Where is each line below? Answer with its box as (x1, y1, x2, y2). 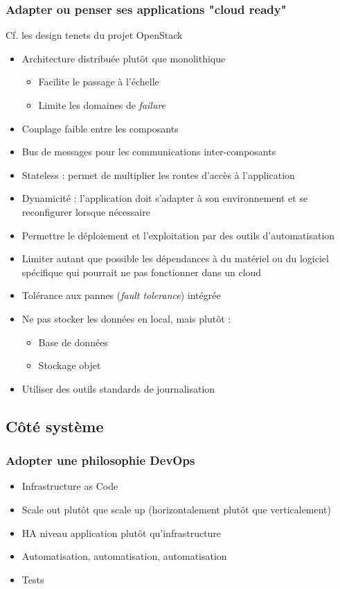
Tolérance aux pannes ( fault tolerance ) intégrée (21, 288, 221, 302)
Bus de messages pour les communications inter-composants (21, 144, 276, 159)
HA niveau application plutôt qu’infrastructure (21, 525, 222, 540)
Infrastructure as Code (21, 479, 118, 493)
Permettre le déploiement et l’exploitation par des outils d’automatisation (21, 228, 335, 242)
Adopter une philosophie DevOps (6, 452, 195, 469)
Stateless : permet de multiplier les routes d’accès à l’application (21, 167, 295, 182)
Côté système (6, 415, 104, 436)
